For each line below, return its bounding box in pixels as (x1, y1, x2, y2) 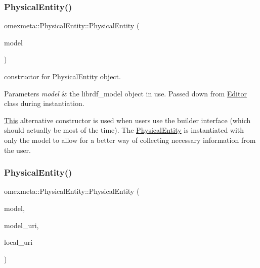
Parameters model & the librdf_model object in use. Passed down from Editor (4, 88, 247, 98)
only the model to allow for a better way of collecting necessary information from (4, 134, 256, 145)
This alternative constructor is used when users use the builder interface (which (4, 115, 251, 125)
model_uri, (4, 220, 39, 230)
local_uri (4, 237, 33, 247)
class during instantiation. (4, 98, 84, 109)
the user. (4, 144, 31, 155)
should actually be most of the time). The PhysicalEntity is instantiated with (4, 125, 244, 135)
